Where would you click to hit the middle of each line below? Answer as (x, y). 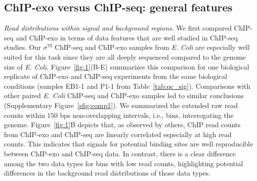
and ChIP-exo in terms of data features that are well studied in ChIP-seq (127, 37)
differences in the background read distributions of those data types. (107, 173)
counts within (24, 115)
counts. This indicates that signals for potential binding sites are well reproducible (128, 144)
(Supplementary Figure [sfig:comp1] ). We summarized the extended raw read (121, 105)
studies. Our (22, 47)
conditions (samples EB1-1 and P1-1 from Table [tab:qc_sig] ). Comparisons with (127, 86)
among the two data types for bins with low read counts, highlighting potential (124, 163)
